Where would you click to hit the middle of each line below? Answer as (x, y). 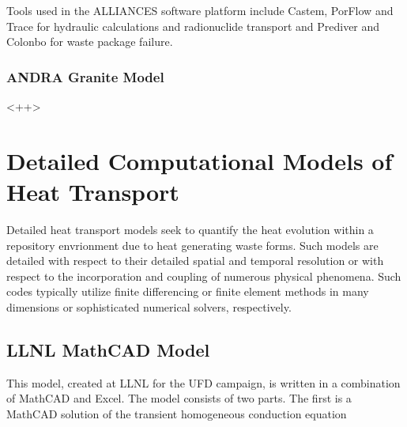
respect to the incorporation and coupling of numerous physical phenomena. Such (204, 276)
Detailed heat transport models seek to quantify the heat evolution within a (190, 229)
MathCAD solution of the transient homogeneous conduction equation (177, 413)
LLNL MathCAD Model (108, 349)
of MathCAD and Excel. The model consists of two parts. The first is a (179, 398)
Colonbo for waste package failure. (90, 42)
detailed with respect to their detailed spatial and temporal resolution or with (195, 261)
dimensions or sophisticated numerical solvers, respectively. (149, 306)
